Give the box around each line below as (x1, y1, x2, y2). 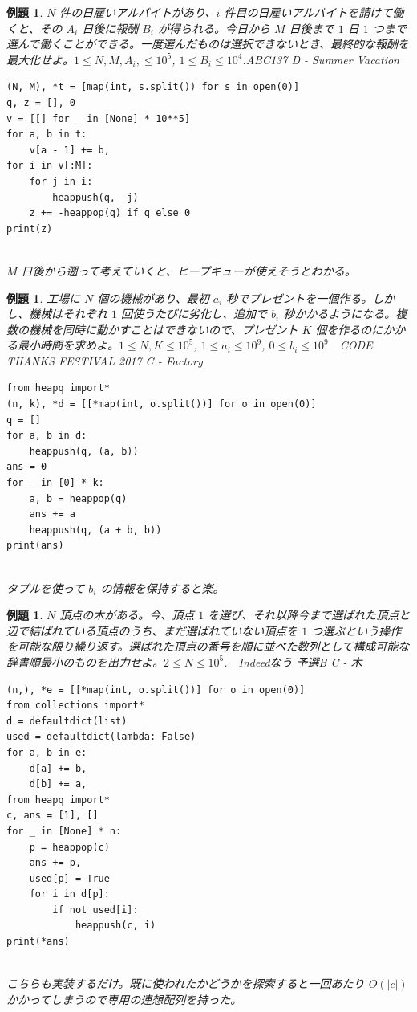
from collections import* (6, 700, 144, 712)
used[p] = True (29, 872, 110, 884)
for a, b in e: (6, 746, 87, 758)
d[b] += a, (29, 778, 87, 790)
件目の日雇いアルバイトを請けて (224, 4, 393, 20)
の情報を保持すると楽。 (100, 579, 225, 596)
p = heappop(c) (29, 841, 110, 853)
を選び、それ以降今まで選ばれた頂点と (208, 606, 411, 623)
